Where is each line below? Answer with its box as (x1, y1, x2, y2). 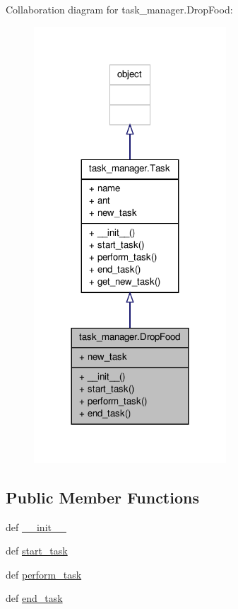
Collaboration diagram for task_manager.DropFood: (6, 2, 233, 16)
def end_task (6, 591, 63, 605)
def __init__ (6, 519, 66, 534)
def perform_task (6, 567, 82, 581)
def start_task (6, 543, 68, 558)
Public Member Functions (6, 486, 199, 508)
